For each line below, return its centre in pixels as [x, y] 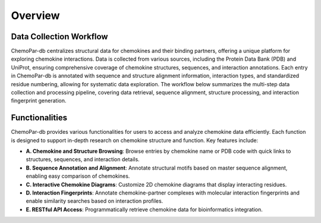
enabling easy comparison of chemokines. [78, 176]
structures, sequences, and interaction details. [83, 159]
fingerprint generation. [39, 100]
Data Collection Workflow [59, 37]
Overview [35, 15]
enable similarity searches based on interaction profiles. [95, 201]
